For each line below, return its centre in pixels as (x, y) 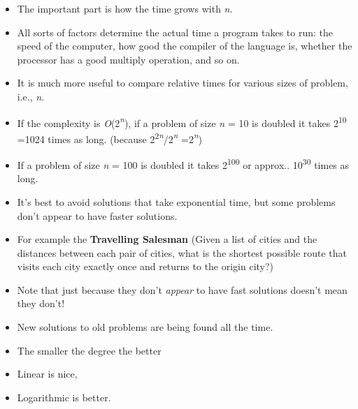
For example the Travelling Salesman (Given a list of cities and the (167, 239)
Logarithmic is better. (64, 397)
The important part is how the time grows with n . (125, 8)
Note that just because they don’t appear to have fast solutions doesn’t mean (182, 289)
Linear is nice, (47, 374)
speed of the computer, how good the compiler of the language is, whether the (185, 46)
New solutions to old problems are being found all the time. (145, 327)
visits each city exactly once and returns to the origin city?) (145, 266)
